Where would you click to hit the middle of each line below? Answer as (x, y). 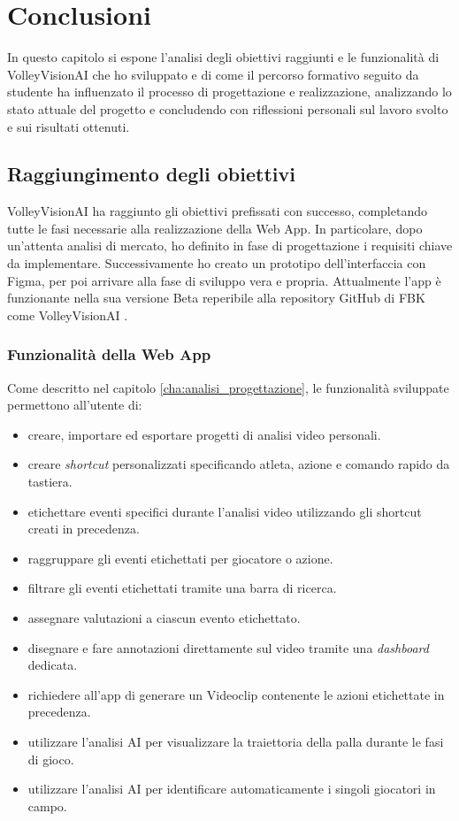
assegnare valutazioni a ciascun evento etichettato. (164, 618)
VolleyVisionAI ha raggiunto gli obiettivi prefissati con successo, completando (217, 211)
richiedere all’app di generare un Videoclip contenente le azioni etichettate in (236, 694)
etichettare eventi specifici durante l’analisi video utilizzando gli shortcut (225, 511)
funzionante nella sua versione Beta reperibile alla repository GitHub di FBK (216, 298)
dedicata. (53, 665)
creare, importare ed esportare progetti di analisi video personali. (204, 434)
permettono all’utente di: (75, 405)
